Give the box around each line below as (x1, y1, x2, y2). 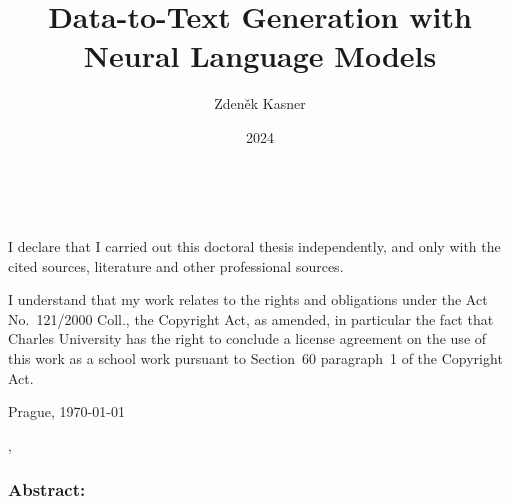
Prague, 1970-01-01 (8, 401, 125, 422)
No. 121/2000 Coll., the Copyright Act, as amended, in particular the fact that (8, 308, 494, 329)
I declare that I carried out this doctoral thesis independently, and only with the (8, 236, 501, 257)
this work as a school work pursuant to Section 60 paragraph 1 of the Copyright (8, 348, 503, 369)
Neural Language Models (83, 35, 437, 76)
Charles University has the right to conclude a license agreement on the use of (8, 328, 487, 349)
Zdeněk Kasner (214, 93, 306, 114)
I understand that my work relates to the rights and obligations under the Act (8, 289, 488, 310)
